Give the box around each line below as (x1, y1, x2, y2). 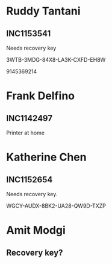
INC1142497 (6, 113, 53, 124)
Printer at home (6, 129, 45, 136)
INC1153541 (6, 28, 51, 39)
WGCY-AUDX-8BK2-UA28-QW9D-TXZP (6, 202, 107, 210)
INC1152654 (6, 174, 53, 185)
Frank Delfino (6, 89, 75, 103)
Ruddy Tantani (6, 4, 81, 18)
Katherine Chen (6, 150, 87, 164)
